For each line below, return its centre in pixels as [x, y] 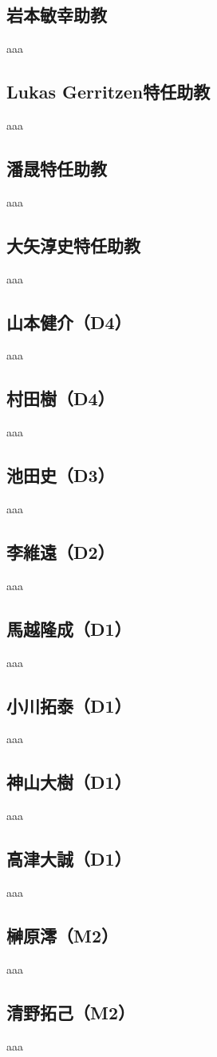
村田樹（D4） [61, 398]
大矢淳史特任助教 [73, 245]
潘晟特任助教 [57, 168]
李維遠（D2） [61, 551]
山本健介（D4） [69, 322]
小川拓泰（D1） [69, 705]
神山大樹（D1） [69, 782]
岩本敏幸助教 [57, 15]
